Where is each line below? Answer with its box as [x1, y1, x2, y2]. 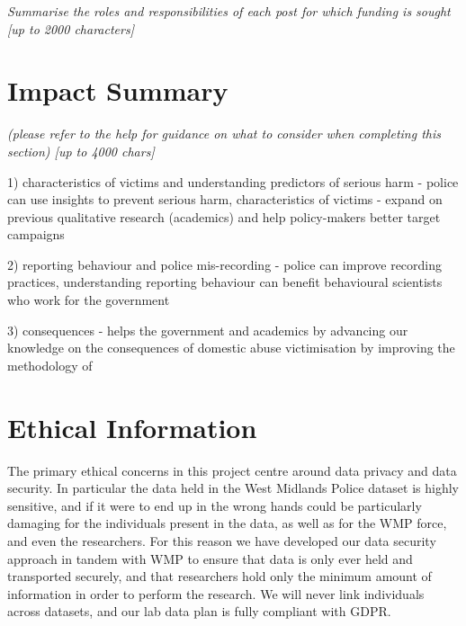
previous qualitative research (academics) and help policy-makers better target [7, 207, 441, 226]
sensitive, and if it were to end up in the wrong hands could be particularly [7, 496, 422, 514]
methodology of [7, 355, 93, 374]
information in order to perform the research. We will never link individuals [7, 584, 425, 603]
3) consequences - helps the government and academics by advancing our [7, 320, 408, 339]
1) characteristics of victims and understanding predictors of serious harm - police [7, 172, 459, 191]
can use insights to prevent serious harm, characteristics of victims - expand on [7, 190, 443, 209]
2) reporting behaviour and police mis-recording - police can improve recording [7, 255, 443, 273]
